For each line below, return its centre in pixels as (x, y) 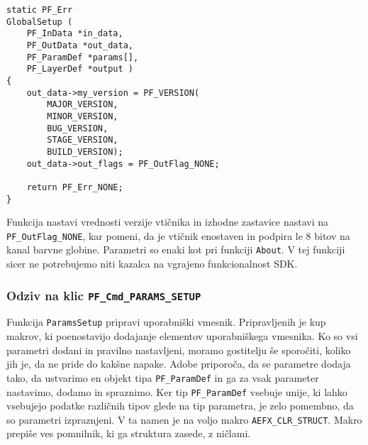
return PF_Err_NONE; (75, 187)
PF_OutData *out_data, (80, 45)
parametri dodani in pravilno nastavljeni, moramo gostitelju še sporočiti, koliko (179, 350)
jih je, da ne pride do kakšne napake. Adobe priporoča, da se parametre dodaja (179, 364)
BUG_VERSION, (78, 128)
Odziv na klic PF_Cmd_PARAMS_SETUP (104, 295)
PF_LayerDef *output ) (80, 69)
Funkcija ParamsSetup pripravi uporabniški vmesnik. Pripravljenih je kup (166, 322)
